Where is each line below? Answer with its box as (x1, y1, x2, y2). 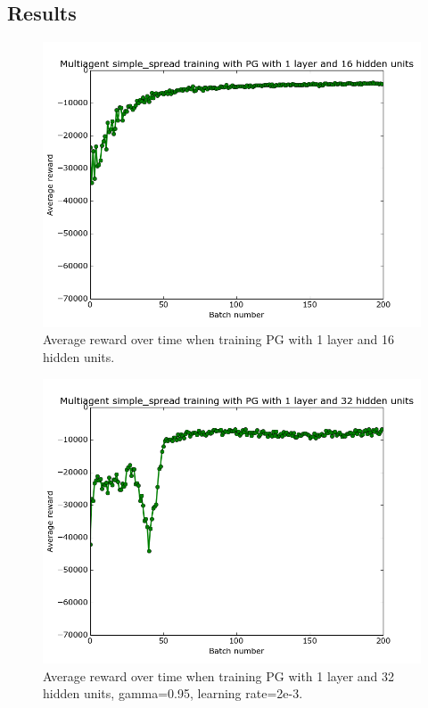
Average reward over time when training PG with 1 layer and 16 (43, 330, 395, 349)
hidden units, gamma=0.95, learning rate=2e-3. (43, 684, 303, 703)
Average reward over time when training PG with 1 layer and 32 (43, 666, 395, 685)
